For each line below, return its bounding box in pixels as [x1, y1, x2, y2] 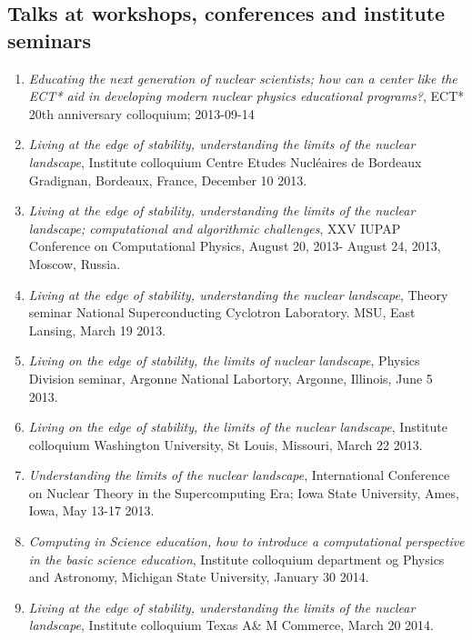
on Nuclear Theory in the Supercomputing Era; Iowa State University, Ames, [28, 483, 459, 502]
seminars [7, 25, 92, 54]
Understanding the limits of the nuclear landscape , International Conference [28, 465, 450, 485]
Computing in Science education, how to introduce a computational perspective [28, 532, 465, 551]
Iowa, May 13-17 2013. [28, 501, 155, 520]
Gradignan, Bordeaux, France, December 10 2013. [28, 170, 307, 189]
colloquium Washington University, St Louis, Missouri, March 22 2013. [28, 435, 423, 454]
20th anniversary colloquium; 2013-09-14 [28, 104, 255, 123]
